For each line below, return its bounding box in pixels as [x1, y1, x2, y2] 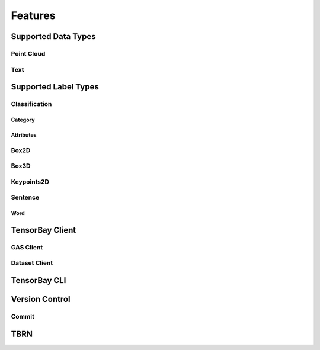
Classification [11, 100, 52, 108]
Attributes [11, 131, 37, 139]
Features [11, 9, 56, 22]
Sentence [11, 193, 40, 201]
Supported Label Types [11, 82, 99, 92]
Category [11, 116, 35, 123]
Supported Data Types [11, 31, 96, 41]
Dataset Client [11, 259, 53, 267]
